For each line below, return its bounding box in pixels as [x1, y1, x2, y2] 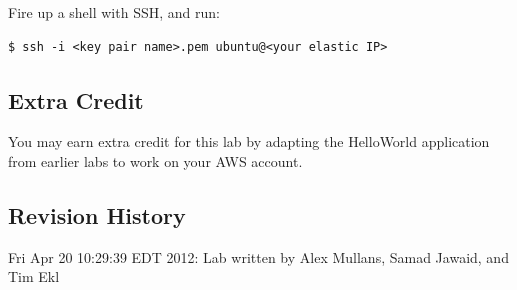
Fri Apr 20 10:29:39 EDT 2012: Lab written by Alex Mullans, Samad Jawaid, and [8, 246, 509, 267]
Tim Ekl [8, 266, 60, 287]
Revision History [8, 199, 186, 230]
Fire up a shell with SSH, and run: [8, 2, 220, 22]
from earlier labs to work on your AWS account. [8, 150, 303, 171]
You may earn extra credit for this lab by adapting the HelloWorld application [8, 131, 490, 152]
